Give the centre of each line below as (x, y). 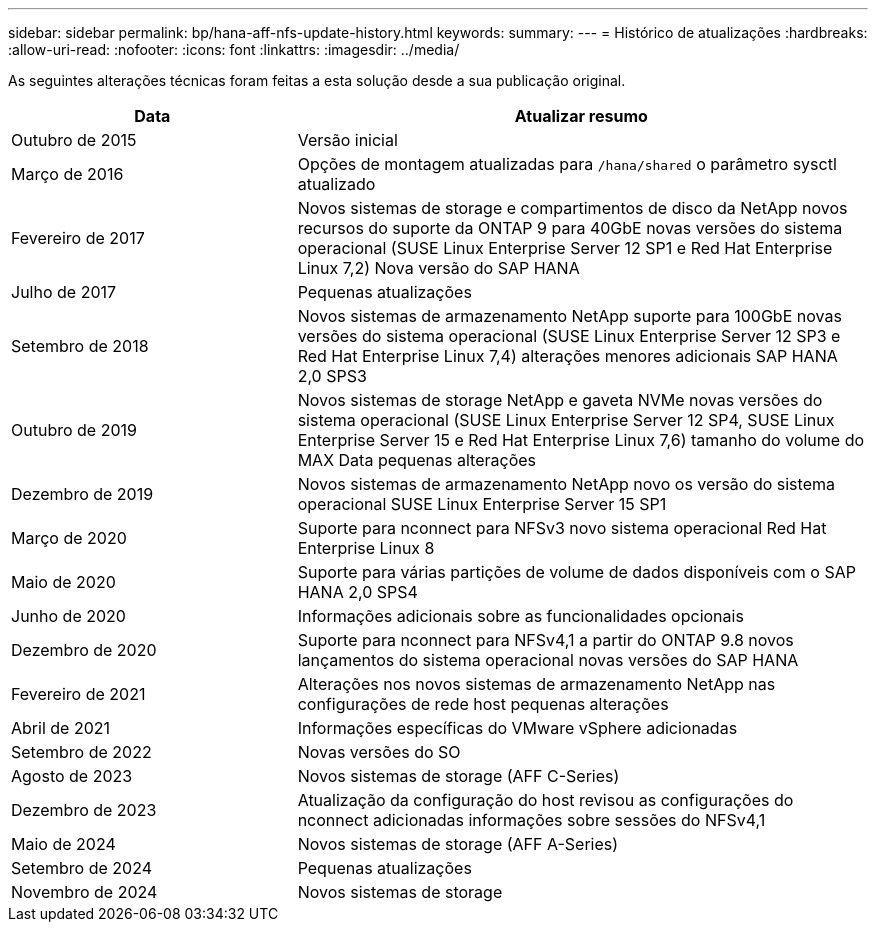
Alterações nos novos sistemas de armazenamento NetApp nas (536, 684)
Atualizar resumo (581, 116)
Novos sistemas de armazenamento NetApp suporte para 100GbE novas (569, 316)
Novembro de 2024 (84, 892)
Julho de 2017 (64, 292)
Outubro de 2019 (74, 430)
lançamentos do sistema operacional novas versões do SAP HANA (548, 660)
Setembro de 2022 (81, 752)
